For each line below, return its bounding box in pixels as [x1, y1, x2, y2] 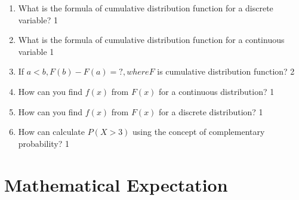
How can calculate [18, 125, 85, 138]
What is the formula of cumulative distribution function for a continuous [18, 33, 285, 46]
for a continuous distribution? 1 [159, 85, 275, 97]
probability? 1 [18, 137, 70, 149]
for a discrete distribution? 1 [159, 105, 263, 118]
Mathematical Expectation [4, 172, 228, 196]
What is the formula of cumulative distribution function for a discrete [18, 2, 273, 14]
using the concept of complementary [132, 125, 265, 138]
